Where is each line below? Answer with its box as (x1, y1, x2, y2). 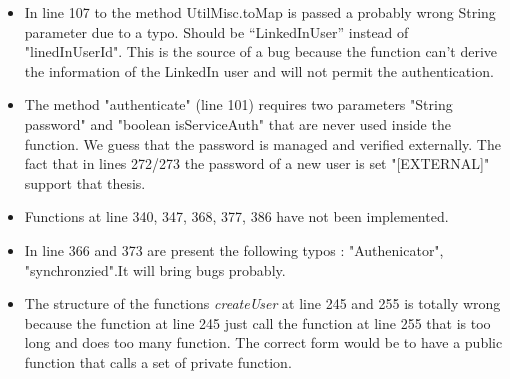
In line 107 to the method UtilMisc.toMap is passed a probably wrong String (24, 2, 496, 22)
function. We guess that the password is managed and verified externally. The (24, 133, 501, 154)
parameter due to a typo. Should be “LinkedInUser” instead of (24, 21, 409, 42)
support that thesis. (24, 172, 146, 193)
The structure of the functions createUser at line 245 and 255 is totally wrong (24, 293, 501, 314)
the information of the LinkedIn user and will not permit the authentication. (24, 60, 494, 81)
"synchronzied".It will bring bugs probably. (24, 259, 286, 280)
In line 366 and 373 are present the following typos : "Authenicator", (24, 239, 444, 260)
